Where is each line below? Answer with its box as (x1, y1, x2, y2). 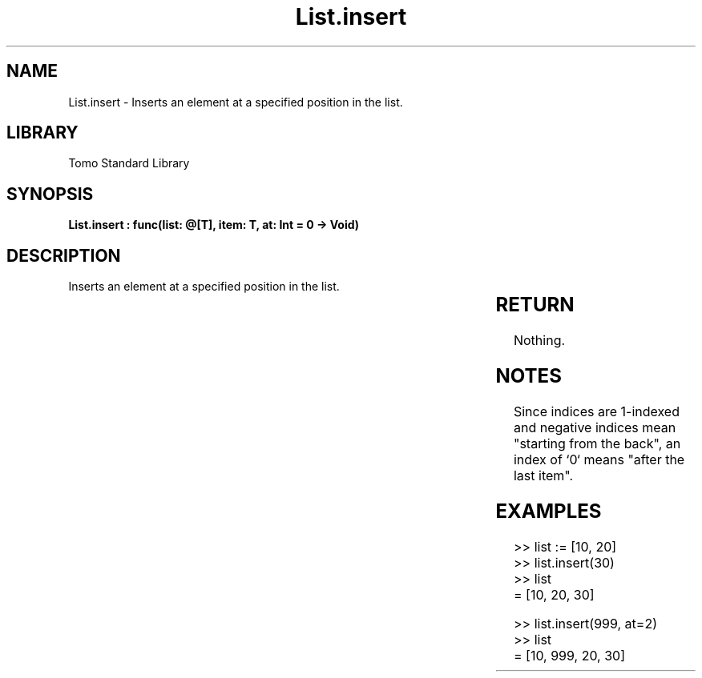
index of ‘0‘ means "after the (513, 451, 685, 467)
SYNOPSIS (6, 183, 94, 204)
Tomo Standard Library (68, 156, 190, 171)
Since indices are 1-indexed (513, 403, 680, 419)
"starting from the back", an (513, 435, 681, 451)
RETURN (495, 293, 575, 317)
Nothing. (513, 332, 566, 349)
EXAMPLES (495, 499, 602, 523)
